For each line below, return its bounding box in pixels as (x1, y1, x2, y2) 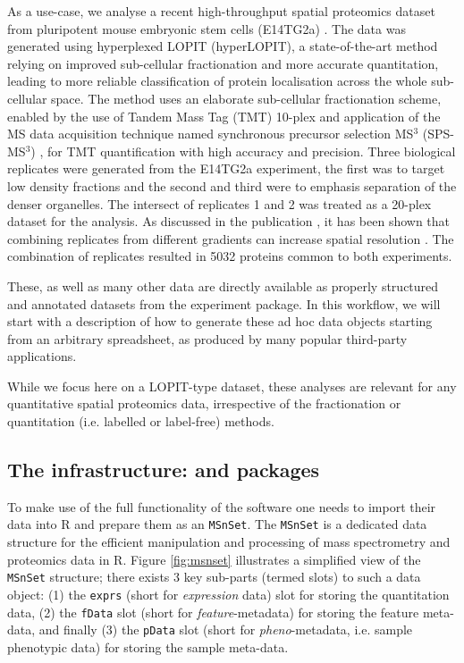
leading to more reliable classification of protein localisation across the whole (7, 71, 427, 90)
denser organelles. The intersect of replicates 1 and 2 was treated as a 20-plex (7, 194, 432, 213)
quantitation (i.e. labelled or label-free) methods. (7, 412, 274, 431)
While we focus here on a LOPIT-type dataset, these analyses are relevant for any (7, 376, 457, 395)
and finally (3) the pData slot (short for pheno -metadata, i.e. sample (38, 620, 413, 639)
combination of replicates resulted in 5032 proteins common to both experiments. (7, 247, 452, 265)
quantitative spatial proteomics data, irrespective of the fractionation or (7, 394, 401, 413)
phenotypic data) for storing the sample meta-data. (7, 637, 289, 656)
